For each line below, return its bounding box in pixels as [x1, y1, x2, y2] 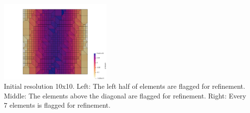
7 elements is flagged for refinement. [4, 100, 110, 110]
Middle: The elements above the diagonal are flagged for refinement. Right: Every [4, 90, 246, 100]
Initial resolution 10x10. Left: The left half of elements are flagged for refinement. [4, 81, 245, 91]
